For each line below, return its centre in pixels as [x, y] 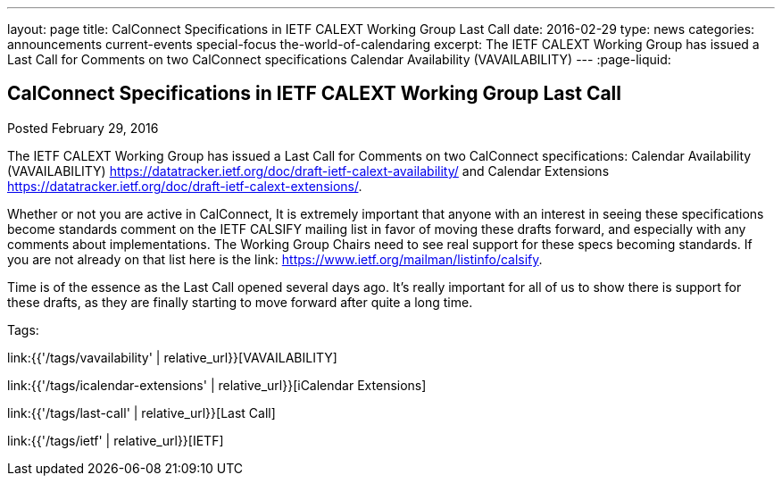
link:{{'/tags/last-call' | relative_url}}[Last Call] [141, 412]
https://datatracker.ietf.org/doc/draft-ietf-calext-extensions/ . [185, 186]
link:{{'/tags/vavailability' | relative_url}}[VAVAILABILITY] [172, 357]
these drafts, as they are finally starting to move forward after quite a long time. [240, 302]
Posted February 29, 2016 [83, 128]
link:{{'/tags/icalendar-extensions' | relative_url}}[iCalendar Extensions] [217, 385]
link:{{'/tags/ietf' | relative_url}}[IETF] [116, 440]
